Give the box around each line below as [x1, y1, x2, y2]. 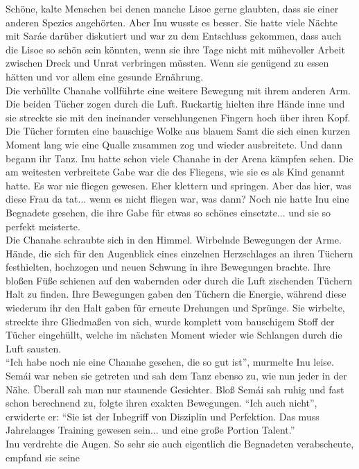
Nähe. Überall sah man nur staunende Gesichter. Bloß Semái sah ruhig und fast [6, 382, 344, 396]
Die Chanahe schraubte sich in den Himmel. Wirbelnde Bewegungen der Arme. [6, 232, 342, 247]
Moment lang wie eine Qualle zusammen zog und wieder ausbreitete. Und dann [6, 137, 342, 151]
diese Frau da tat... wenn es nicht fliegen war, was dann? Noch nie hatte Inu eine [6, 191, 349, 206]
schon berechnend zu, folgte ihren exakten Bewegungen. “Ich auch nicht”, [6, 395, 317, 410]
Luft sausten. [6, 341, 62, 355]
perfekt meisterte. [6, 219, 80, 233]
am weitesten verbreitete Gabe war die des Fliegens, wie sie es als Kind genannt [6, 164, 345, 179]
